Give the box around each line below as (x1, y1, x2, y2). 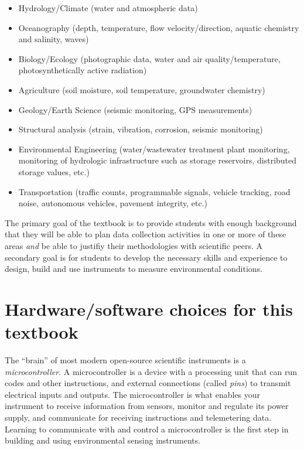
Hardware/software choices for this (5, 296, 293, 321)
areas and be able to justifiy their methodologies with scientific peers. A (5, 239, 262, 251)
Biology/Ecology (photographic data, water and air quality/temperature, (18, 52, 281, 64)
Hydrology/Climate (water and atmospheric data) (18, 2, 198, 13)
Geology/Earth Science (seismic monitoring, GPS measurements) (18, 103, 252, 115)
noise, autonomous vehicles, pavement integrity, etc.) (18, 197, 208, 209)
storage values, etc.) (18, 165, 90, 178)
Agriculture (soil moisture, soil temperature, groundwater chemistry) (18, 83, 265, 96)
